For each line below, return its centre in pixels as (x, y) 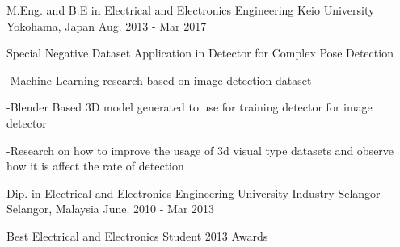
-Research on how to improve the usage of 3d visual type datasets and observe (200, 150)
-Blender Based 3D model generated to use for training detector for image (189, 107)
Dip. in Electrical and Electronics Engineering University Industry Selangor (194, 193)
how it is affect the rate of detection (95, 166)
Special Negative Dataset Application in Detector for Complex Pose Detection (200, 53)
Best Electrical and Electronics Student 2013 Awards (137, 235)
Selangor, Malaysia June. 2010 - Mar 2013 (111, 209)
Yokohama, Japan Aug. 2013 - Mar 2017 (107, 25)
